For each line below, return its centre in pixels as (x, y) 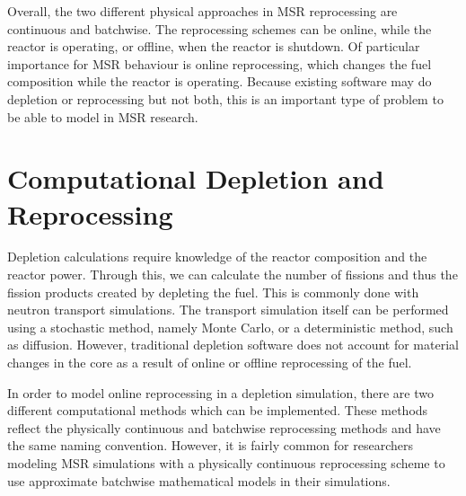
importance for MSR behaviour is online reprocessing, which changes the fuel (220, 63)
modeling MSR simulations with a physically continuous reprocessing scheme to (226, 463)
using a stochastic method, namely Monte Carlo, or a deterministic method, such (230, 327)
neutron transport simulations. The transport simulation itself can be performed (228, 310)
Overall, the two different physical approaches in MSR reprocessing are (202, 11)
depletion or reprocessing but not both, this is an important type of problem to (225, 98)
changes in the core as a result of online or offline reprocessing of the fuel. (210, 363)
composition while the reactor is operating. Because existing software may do (220, 81)
